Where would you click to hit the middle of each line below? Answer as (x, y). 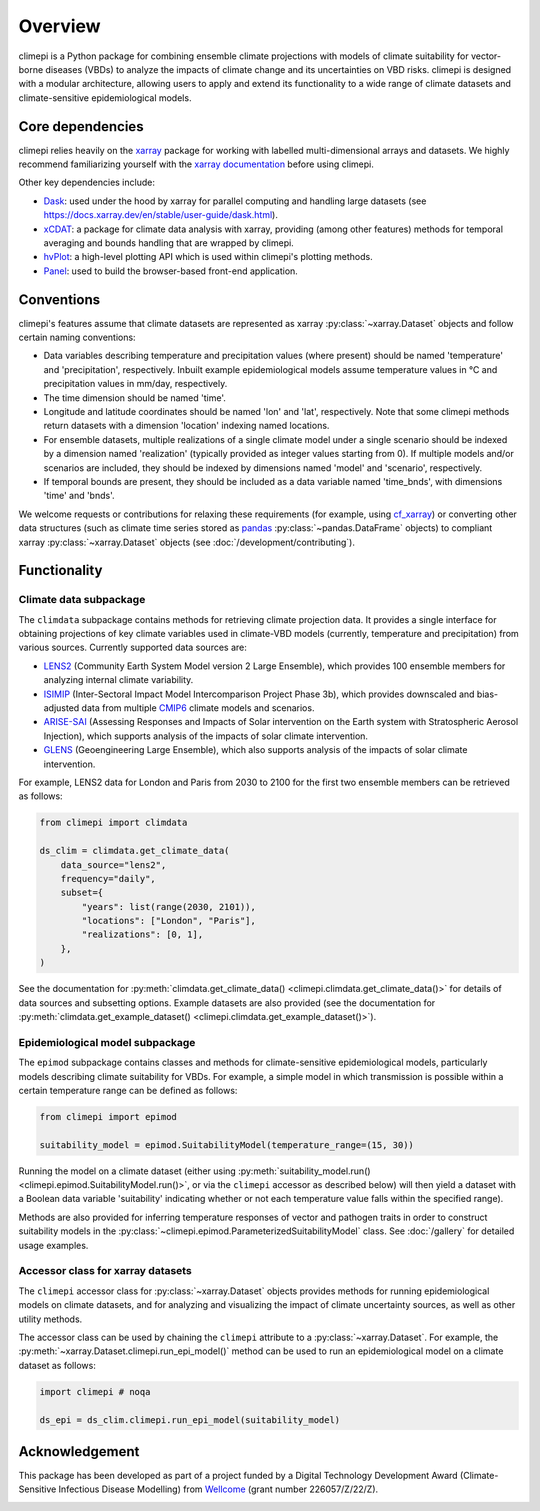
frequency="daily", (108, 878)
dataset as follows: (57, 1365)
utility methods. (50, 1319)
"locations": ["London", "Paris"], (169, 921)
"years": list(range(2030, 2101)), (169, 906)
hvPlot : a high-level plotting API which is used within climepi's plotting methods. (208, 257)
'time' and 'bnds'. (79, 496)
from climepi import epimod (108, 1116)
